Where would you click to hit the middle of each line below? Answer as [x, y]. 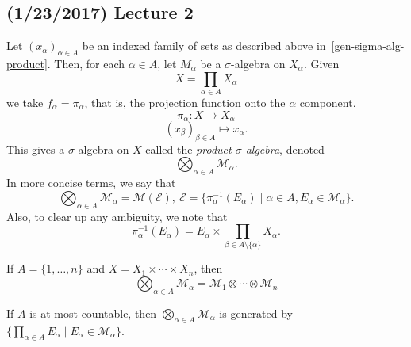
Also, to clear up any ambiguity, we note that [117, 216]
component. [328, 102]
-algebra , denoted [283, 149]
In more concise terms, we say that [91, 183]
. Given [321, 63]
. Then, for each [86, 63]
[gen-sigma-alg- [368, 46]
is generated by [256, 313]
